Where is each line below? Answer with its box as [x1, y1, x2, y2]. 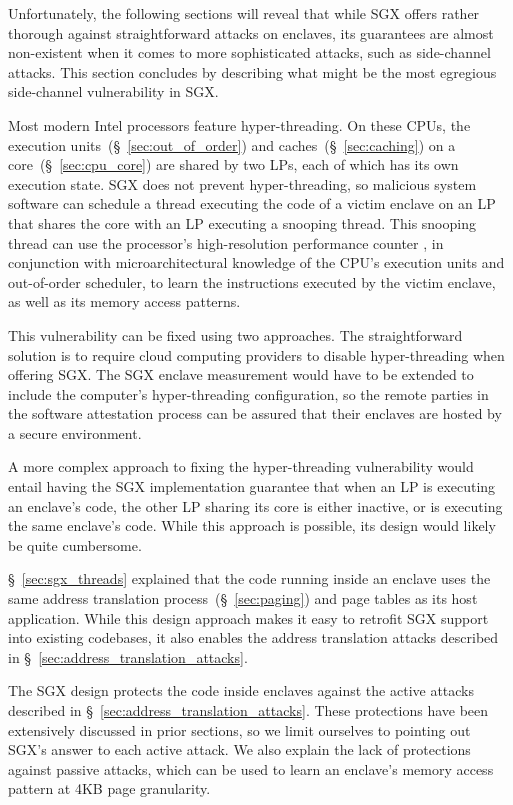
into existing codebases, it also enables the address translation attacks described [8, 627, 499, 648]
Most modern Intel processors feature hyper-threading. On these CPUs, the [8, 114, 471, 135]
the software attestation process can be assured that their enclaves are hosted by [8, 403, 502, 424]
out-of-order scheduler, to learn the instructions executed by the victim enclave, [8, 271, 496, 292]
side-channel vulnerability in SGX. [8, 81, 219, 102]
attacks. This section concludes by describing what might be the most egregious [8, 61, 497, 82]
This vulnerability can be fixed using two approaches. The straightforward [8, 324, 463, 345]
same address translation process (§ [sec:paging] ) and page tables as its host [8, 588, 478, 609]
